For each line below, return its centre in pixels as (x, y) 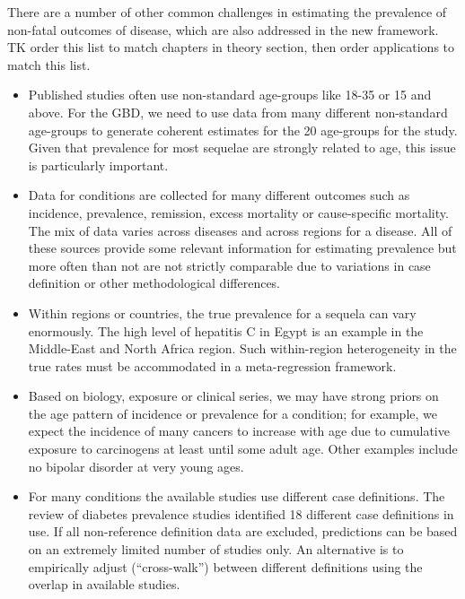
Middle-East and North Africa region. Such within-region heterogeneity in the (242, 348)
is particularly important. (98, 165)
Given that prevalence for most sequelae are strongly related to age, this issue (242, 148)
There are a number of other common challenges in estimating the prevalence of (227, 12)
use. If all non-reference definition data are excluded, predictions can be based (243, 531)
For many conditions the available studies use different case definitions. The (237, 496)
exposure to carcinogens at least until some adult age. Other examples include (243, 449)
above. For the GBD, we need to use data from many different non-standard (238, 112)
